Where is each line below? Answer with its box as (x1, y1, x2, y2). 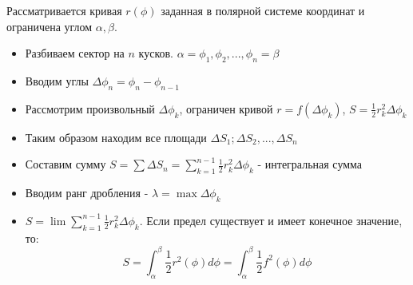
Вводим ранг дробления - (25, 184, 149, 201)
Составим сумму (25, 156, 106, 172)
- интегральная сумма (257, 156, 363, 172)
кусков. (138, 45, 173, 61)
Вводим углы (25, 72, 89, 89)
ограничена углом (6, 18, 93, 34)
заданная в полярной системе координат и (161, 2, 365, 18)
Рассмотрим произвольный (25, 100, 155, 117)
